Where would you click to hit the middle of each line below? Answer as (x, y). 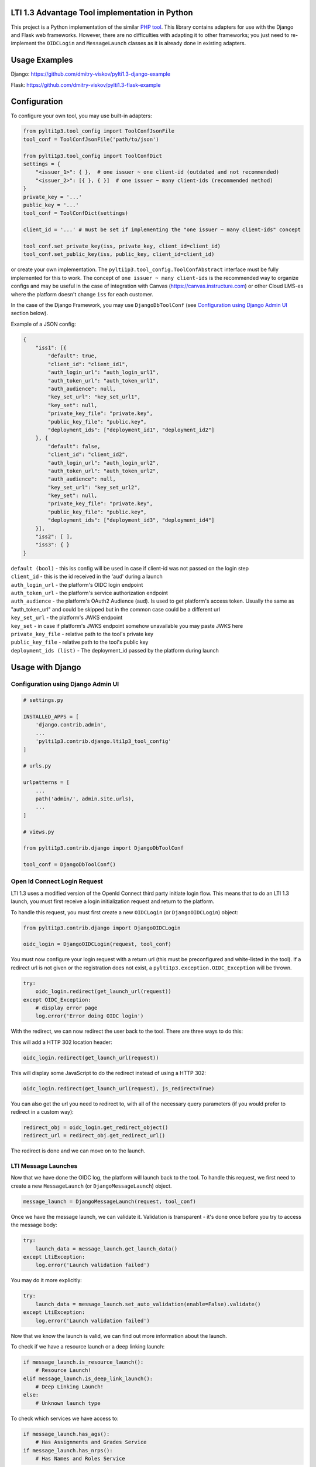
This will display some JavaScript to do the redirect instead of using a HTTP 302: (108, 1073)
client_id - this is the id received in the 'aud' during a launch (87, 577)
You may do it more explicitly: (46, 1280)
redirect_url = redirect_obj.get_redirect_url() (94, 1136)
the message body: (34, 1225)
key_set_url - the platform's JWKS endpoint (67, 618)
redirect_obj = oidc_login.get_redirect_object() (96, 1127)
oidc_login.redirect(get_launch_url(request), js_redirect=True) (119, 1088)
